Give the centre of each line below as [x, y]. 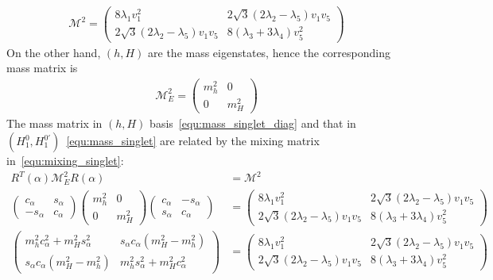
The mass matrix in [54, 123]
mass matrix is [42, 68]
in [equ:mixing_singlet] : [65, 161]
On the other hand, [54, 52]
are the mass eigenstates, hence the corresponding [269, 52]
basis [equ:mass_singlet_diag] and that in [253, 123]
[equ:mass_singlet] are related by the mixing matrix [193, 141]
